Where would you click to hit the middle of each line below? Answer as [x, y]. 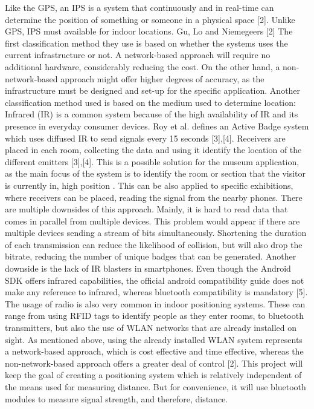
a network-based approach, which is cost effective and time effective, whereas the [154, 351]
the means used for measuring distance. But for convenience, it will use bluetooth [155, 387]
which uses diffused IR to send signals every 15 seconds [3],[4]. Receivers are [145, 138]
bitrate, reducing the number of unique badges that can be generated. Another [151, 256]
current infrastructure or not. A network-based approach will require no [138, 55]
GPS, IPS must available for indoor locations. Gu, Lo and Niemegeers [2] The [149, 31]
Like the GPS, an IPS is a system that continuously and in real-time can [139, 7]
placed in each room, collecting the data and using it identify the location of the [153, 150]
